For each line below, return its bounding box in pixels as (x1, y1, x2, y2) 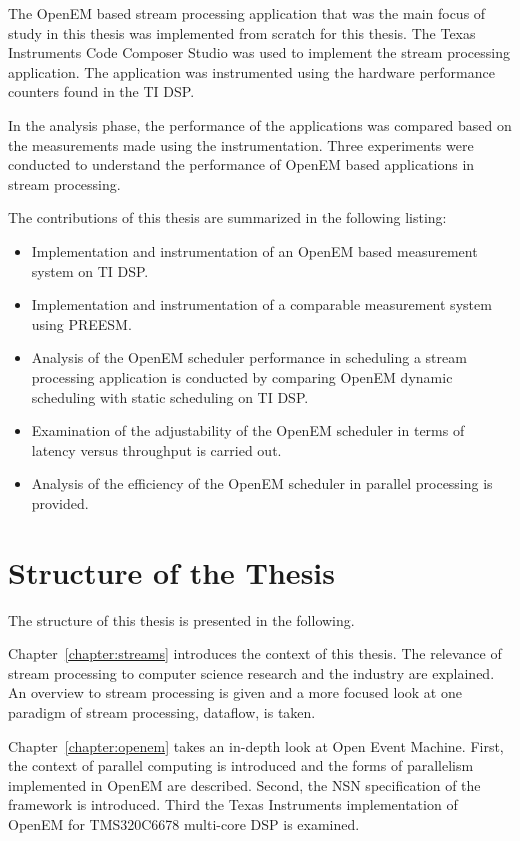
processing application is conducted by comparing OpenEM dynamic (31, 366, 453, 387)
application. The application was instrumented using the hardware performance (8, 61, 495, 82)
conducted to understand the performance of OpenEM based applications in (8, 154, 475, 175)
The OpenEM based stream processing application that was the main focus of (8, 3, 486, 23)
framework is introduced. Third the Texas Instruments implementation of (8, 794, 458, 815)
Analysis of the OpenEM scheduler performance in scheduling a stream (31, 347, 467, 368)
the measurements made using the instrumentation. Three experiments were (8, 134, 474, 155)
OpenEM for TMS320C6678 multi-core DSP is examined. (8, 813, 360, 834)
